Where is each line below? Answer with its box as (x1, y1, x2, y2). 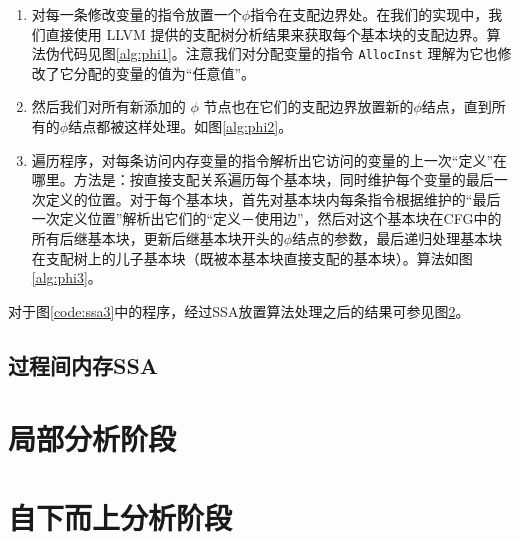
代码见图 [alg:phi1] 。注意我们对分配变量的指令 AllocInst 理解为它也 (59, 43, 498, 64)
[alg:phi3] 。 (31, 267, 102, 288)
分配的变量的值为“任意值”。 (73, 62, 256, 83)
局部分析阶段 (8, 418, 177, 459)
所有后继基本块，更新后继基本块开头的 (31, 228, 284, 248)
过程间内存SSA (8, 349, 159, 380)
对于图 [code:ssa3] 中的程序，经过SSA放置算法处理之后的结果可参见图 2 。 (8, 300, 470, 321)
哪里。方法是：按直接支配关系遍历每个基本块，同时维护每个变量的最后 (31, 169, 494, 190)
